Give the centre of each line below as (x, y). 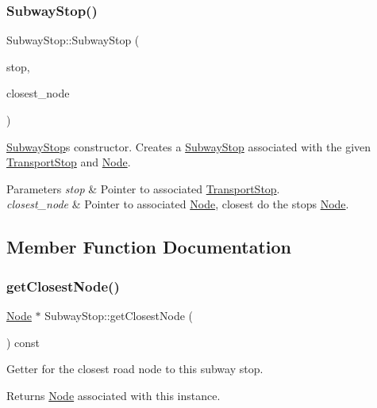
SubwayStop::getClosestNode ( (119, 315)
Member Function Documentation (149, 247)
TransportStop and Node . (69, 162)
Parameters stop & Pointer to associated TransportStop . (143, 188)
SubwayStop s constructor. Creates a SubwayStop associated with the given (189, 146)
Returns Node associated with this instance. (113, 395)
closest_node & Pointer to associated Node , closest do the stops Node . (178, 204)
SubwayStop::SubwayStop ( (73, 40)
